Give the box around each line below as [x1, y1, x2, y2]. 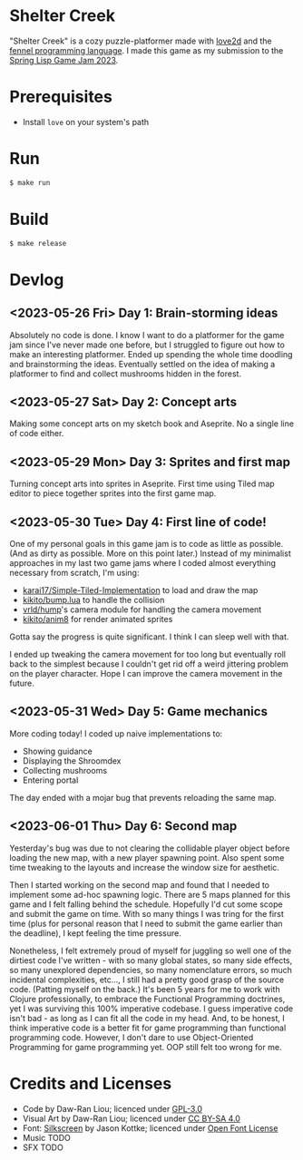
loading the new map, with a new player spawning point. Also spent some [9, 852, 285, 863]
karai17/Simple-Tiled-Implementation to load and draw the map [22, 584, 259, 595]
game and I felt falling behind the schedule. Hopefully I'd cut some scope [9, 899, 283, 910]
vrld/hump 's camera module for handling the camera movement [22, 604, 262, 615]
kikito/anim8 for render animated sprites [22, 613, 173, 624]
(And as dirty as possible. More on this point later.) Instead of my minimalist [9, 548, 292, 559]
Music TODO [22, 1132, 71, 1143]
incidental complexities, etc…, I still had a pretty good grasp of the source [9, 974, 285, 985]
